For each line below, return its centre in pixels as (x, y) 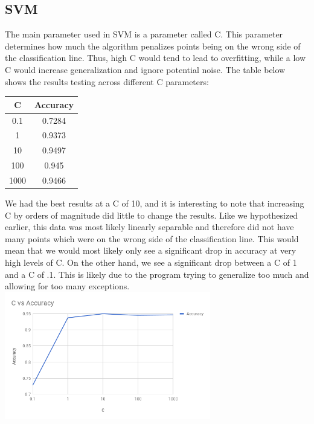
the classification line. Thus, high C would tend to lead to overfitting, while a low (155, 58)
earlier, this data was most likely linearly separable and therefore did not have (149, 227)
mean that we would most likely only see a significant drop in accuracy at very (151, 250)
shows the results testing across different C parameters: (107, 81)
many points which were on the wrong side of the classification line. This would (152, 238)
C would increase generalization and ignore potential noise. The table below (145, 69)
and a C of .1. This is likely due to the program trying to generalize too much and (157, 274)
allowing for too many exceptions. (67, 286)
